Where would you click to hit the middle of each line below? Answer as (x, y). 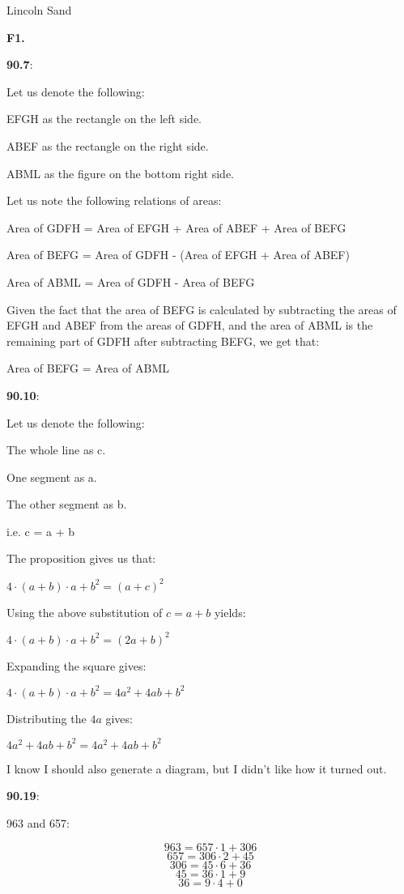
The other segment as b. (67, 504)
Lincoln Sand (39, 10)
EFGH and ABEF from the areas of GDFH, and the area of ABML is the (190, 325)
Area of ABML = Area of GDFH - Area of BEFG (131, 281)
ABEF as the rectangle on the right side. (108, 145)
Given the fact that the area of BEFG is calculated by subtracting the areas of (202, 309)
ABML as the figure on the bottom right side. (121, 173)
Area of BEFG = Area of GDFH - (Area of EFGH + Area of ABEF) (178, 255)
